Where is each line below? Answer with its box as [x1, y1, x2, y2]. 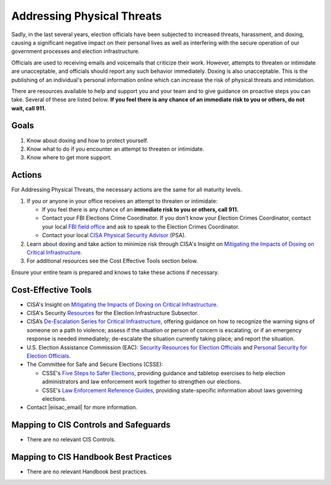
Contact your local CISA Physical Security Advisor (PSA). [42, 232, 186, 239]
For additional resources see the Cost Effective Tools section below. [26, 258, 199, 265]
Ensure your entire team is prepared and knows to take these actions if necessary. [11, 269, 219, 276]
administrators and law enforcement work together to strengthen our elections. [42, 378, 242, 386]
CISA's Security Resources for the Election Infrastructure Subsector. [26, 310, 199, 317]
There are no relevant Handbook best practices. [26, 468, 148, 475]
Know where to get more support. [26, 154, 112, 161]
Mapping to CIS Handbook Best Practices [11, 452, 172, 462]
